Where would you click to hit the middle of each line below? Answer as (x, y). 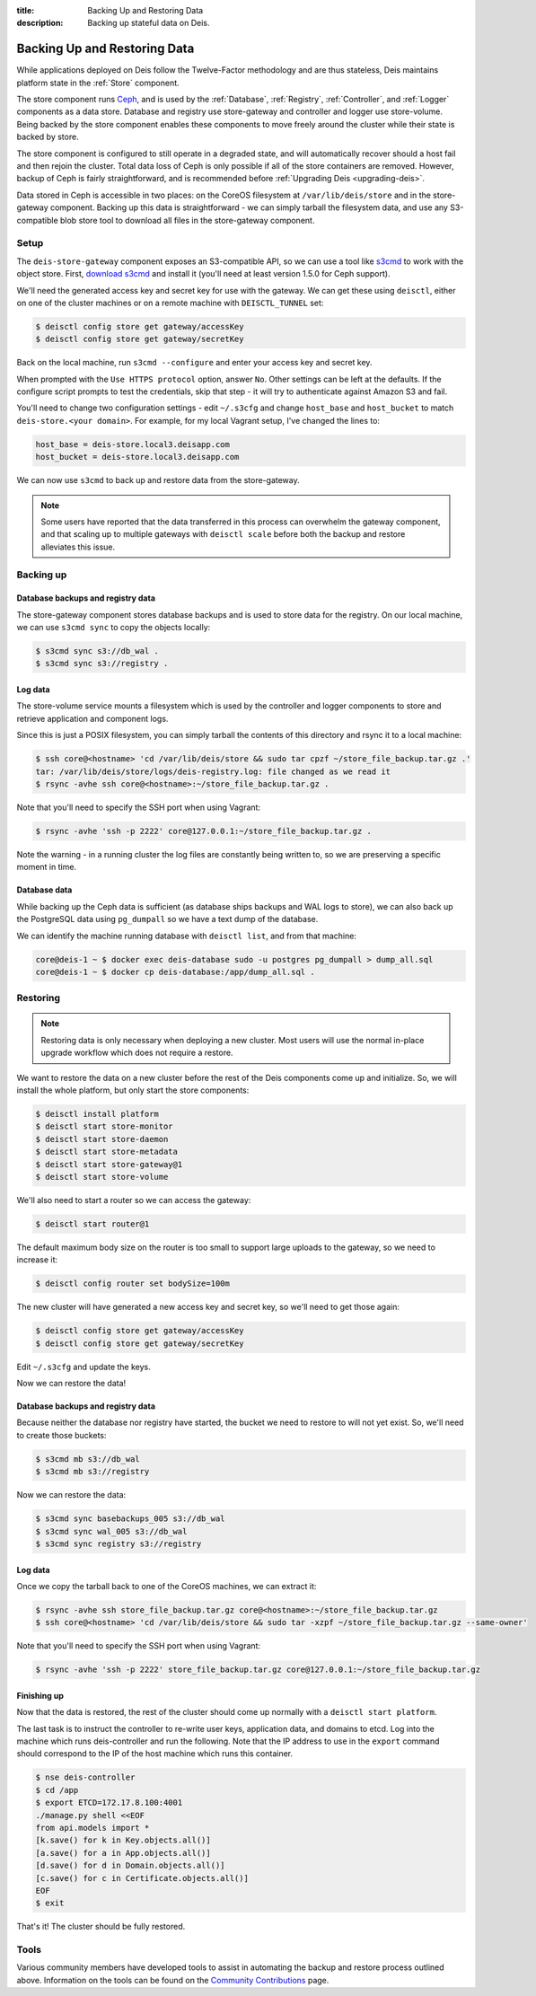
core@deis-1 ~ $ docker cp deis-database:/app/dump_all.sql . (175, 972)
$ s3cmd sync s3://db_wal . (97, 651)
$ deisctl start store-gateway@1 (109, 1164)
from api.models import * (92, 1828)
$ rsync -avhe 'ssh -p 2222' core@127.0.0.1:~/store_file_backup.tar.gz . (204, 831)
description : (40, 23)
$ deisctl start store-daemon (102, 1139)
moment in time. (46, 867)
